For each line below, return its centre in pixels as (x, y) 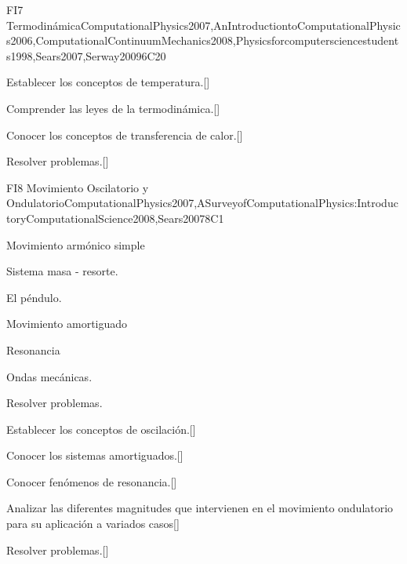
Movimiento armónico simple (76, 244)
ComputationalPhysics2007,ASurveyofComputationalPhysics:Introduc (231, 203)
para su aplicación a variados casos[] (93, 524)
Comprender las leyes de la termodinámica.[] (113, 108)
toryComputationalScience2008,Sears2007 (106, 218)
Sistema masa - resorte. (62, 271)
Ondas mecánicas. (49, 376)
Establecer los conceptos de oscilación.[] (101, 429)
